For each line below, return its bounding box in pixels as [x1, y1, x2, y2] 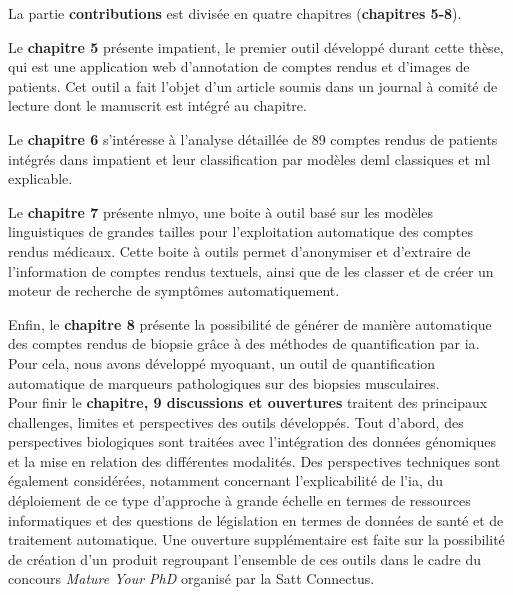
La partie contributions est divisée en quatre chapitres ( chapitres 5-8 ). [8, 3, 462, 23]
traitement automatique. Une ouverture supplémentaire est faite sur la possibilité [8, 529, 505, 550]
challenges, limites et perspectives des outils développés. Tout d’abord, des [8, 411, 464, 432]
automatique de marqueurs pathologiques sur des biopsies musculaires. [8, 372, 440, 393]
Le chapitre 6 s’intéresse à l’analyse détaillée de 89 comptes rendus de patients [8, 128, 498, 149]
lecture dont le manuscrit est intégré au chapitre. [8, 95, 307, 116]
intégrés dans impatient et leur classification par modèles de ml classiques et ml [8, 148, 491, 169]
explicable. [8, 168, 73, 189]
